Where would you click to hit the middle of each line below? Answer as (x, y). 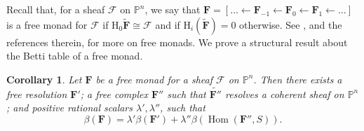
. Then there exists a (298, 79)
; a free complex (114, 94)
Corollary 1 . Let (44, 79)
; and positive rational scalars (69, 108)
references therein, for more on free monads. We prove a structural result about (177, 42)
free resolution (37, 94)
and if (168, 24)
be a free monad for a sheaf (154, 79)
